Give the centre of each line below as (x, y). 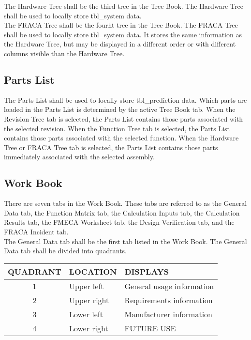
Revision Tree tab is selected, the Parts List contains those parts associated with (124, 118)
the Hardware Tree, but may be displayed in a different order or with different (120, 44)
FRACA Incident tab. (36, 231)
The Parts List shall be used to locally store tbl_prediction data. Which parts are (125, 100)
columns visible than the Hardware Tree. (64, 53)
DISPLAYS (147, 271)
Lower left (86, 314)
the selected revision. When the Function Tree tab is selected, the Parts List (117, 128)
